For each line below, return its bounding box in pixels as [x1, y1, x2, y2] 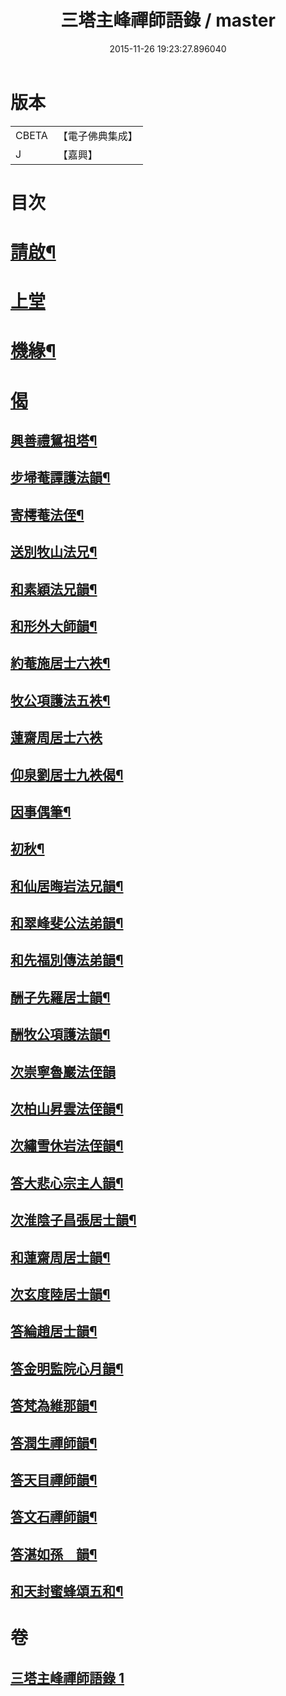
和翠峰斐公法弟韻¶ [10, 915, 124, 932]
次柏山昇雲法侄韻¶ [10, 1101, 124, 1118]
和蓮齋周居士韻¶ [10, 1249, 111, 1266]
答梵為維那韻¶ [10, 1397, 98, 1415]
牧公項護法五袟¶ [10, 692, 111, 709]
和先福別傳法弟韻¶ [10, 952, 124, 969]
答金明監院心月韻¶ [10, 1360, 124, 1377]
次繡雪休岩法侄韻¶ [10, 1137, 124, 1155]
